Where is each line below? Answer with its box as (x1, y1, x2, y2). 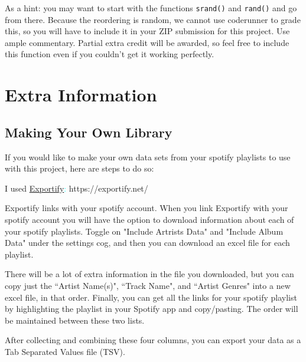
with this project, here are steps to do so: (5, 162, 154, 175)
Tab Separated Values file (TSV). (5, 345, 125, 357)
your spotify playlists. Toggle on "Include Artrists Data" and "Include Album (5, 225, 284, 237)
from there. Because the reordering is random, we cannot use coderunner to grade (5, 13, 301, 25)
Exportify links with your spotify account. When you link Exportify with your (5, 202, 288, 214)
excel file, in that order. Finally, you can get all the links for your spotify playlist (5, 291, 297, 303)
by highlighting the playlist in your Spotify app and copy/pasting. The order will (5, 302, 298, 315)
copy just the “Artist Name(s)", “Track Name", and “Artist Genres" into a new (5, 279, 291, 291)
